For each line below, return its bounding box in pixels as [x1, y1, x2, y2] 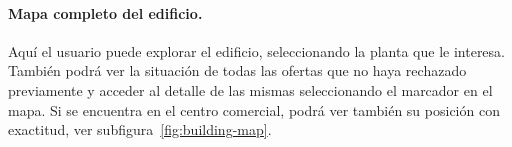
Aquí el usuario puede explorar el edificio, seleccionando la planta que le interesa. [8, 40, 505, 61]
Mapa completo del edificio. [8, 2, 203, 23]
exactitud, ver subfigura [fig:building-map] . [8, 119, 272, 140]
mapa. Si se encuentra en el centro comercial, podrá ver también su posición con [8, 99, 500, 120]
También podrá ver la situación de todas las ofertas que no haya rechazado [8, 60, 467, 81]
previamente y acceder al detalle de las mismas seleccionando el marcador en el [8, 79, 493, 100]
